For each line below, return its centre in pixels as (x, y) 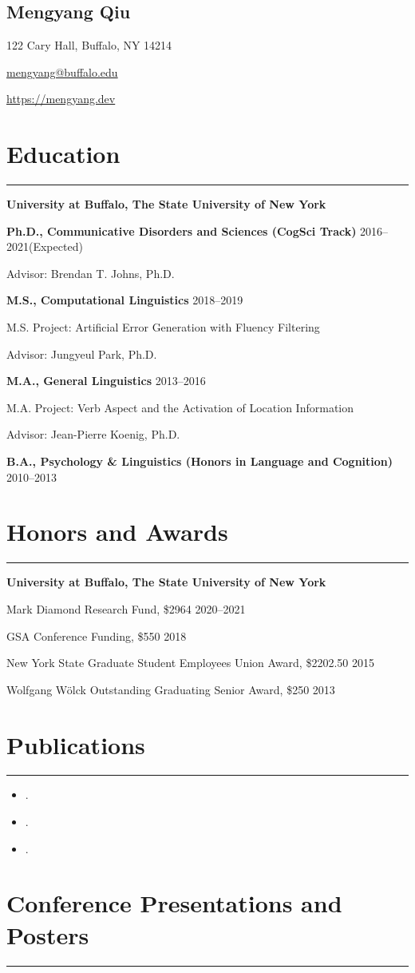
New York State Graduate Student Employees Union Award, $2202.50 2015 (190, 663)
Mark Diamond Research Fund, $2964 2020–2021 (126, 608)
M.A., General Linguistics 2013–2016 (106, 381)
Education (63, 154)
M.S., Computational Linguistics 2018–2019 (125, 300)
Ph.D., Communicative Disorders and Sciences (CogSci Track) (182, 230)
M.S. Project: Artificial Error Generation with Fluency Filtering (163, 327)
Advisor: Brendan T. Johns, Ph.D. (91, 273)
